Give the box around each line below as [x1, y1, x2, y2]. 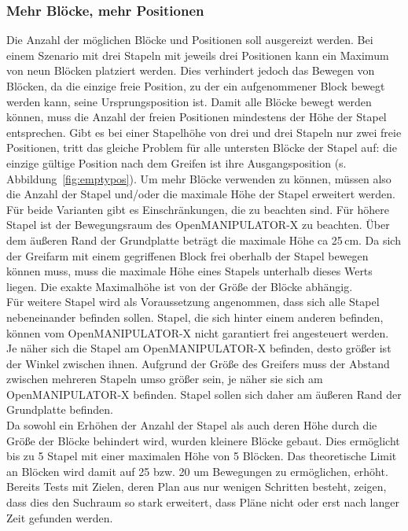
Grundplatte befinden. [6, 401, 113, 418]
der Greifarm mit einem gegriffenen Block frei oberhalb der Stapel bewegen [6, 247, 369, 264]
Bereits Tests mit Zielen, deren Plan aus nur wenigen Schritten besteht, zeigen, [6, 478, 387, 495]
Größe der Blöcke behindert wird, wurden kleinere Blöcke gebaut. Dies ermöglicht [6, 432, 400, 448]
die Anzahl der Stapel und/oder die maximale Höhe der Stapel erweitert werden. [6, 186, 395, 202]
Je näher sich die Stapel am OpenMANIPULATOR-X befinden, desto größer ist [6, 340, 391, 356]
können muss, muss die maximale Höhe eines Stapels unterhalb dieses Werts [6, 263, 373, 279]
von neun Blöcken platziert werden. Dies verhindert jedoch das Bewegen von [6, 62, 375, 79]
